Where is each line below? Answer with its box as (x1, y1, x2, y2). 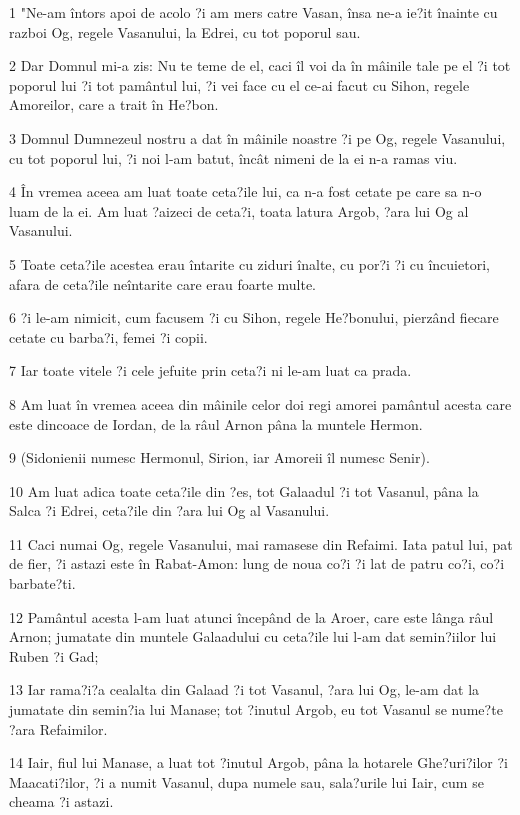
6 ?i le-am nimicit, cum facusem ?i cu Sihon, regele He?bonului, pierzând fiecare (9, 307, 499, 328)
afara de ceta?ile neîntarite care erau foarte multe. (9, 273, 317, 294)
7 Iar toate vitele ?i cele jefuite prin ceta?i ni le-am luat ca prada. (9, 360, 412, 381)
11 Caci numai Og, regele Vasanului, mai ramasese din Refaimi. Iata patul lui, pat (9, 533, 513, 554)
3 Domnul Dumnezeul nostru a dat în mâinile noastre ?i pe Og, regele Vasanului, (9, 127, 506, 148)
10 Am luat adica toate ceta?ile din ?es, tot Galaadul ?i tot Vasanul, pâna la (9, 480, 479, 501)
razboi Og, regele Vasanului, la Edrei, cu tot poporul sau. (9, 21, 361, 42)
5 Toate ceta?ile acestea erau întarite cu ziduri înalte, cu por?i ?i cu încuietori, (9, 253, 490, 274)
